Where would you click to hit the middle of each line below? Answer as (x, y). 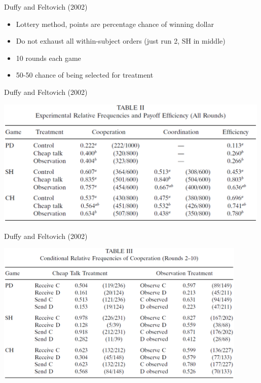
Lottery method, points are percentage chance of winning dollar (115, 24)
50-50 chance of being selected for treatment (85, 75)
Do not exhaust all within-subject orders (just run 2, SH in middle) (121, 41)
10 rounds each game (48, 58)
